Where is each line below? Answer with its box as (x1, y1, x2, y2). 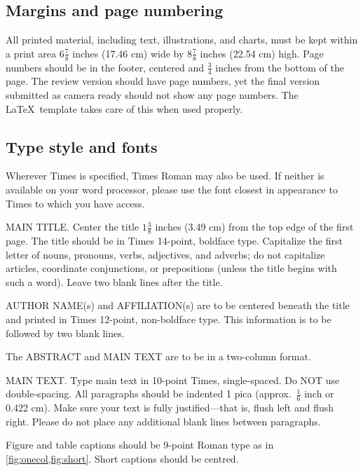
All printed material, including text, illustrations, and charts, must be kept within (6, 32, 358, 47)
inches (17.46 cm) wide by (72, 46, 184, 60)
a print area (6, 46, 57, 60)
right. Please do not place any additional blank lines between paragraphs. (6, 414, 321, 428)
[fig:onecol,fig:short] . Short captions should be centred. (6, 451, 239, 465)
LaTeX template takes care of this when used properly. (6, 101, 243, 116)
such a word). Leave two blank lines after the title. (6, 274, 223, 289)
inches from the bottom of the (215, 60, 344, 74)
